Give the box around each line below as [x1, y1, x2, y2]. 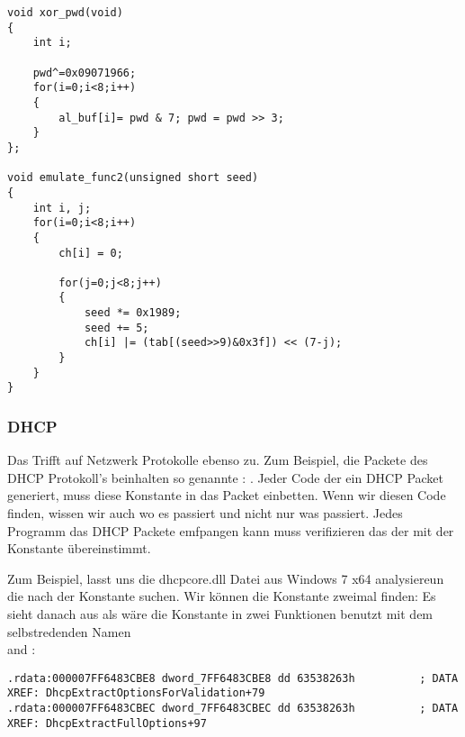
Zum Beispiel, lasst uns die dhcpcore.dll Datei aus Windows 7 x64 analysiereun [7, 569, 444, 587]
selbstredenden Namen [7, 622, 131, 641]
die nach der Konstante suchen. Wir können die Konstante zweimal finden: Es [7, 587, 436, 605]
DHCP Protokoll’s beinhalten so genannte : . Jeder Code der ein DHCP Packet [7, 468, 444, 487]
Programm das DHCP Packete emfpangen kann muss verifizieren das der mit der [7, 521, 454, 540]
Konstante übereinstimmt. [7, 539, 151, 558]
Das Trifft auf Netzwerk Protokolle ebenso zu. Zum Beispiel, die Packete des [7, 450, 428, 469]
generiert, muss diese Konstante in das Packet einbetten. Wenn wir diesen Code [7, 486, 446, 505]
